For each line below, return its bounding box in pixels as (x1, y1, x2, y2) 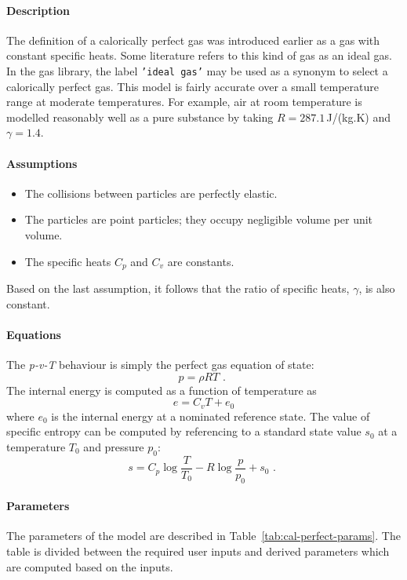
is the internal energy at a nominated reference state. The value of (51, 407, 370, 424)
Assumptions (6, 155, 78, 171)
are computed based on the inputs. (6, 558, 173, 575)
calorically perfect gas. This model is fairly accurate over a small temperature (6, 78, 379, 94)
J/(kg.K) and (326, 108, 391, 125)
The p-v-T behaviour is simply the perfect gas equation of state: (6, 356, 314, 373)
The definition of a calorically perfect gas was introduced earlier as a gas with (6, 31, 380, 48)
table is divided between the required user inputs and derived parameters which (6, 542, 390, 559)
